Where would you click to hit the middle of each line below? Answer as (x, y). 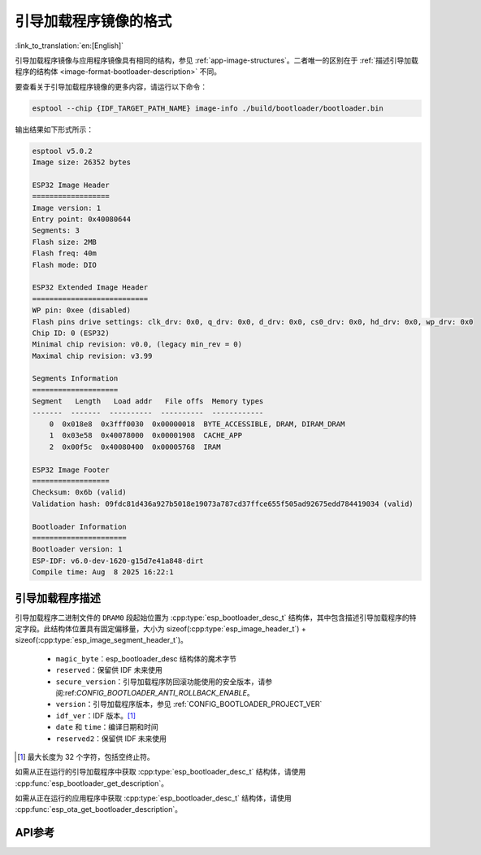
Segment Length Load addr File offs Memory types (148, 401)
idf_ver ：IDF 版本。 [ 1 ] (96, 715)
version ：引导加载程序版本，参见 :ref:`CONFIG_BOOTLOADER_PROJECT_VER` (189, 705)
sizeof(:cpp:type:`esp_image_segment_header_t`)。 (102, 640)
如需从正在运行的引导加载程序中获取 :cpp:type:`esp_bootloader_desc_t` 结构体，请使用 (160, 772)
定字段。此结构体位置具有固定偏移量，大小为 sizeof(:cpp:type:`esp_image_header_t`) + (160, 629)
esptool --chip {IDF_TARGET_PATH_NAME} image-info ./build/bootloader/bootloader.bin (208, 108)
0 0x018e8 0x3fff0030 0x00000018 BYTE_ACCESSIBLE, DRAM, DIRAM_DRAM (197, 424)
